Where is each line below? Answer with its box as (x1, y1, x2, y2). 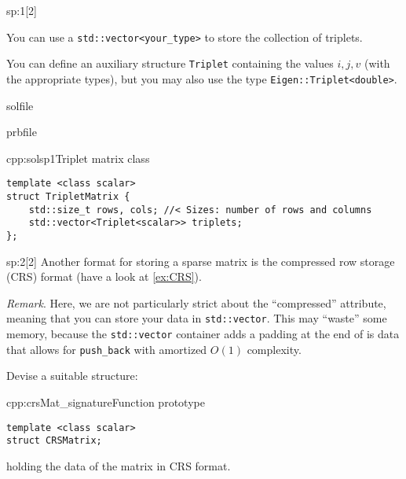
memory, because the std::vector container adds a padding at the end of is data (6, 326, 400, 342)
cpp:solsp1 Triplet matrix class (6, 149, 150, 166)
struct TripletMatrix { (6, 191, 130, 202)
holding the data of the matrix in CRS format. (6, 457, 231, 473)
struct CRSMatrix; (6, 435, 102, 447)
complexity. (247, 341, 302, 357)
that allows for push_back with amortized (6, 341, 207, 357)
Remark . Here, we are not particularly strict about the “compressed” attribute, (6, 294, 386, 311)
